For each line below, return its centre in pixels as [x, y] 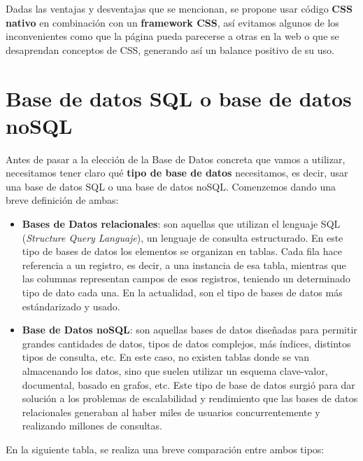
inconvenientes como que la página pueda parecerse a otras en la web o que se [172, 36]
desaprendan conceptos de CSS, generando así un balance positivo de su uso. [170, 49]
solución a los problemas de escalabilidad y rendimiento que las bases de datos [190, 398]
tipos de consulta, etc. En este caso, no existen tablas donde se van [165, 357]
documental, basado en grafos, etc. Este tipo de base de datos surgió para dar [188, 384]
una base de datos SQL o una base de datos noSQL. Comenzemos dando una [171, 186]
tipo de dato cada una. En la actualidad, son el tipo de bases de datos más [182, 293]
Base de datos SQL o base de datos [179, 98]
